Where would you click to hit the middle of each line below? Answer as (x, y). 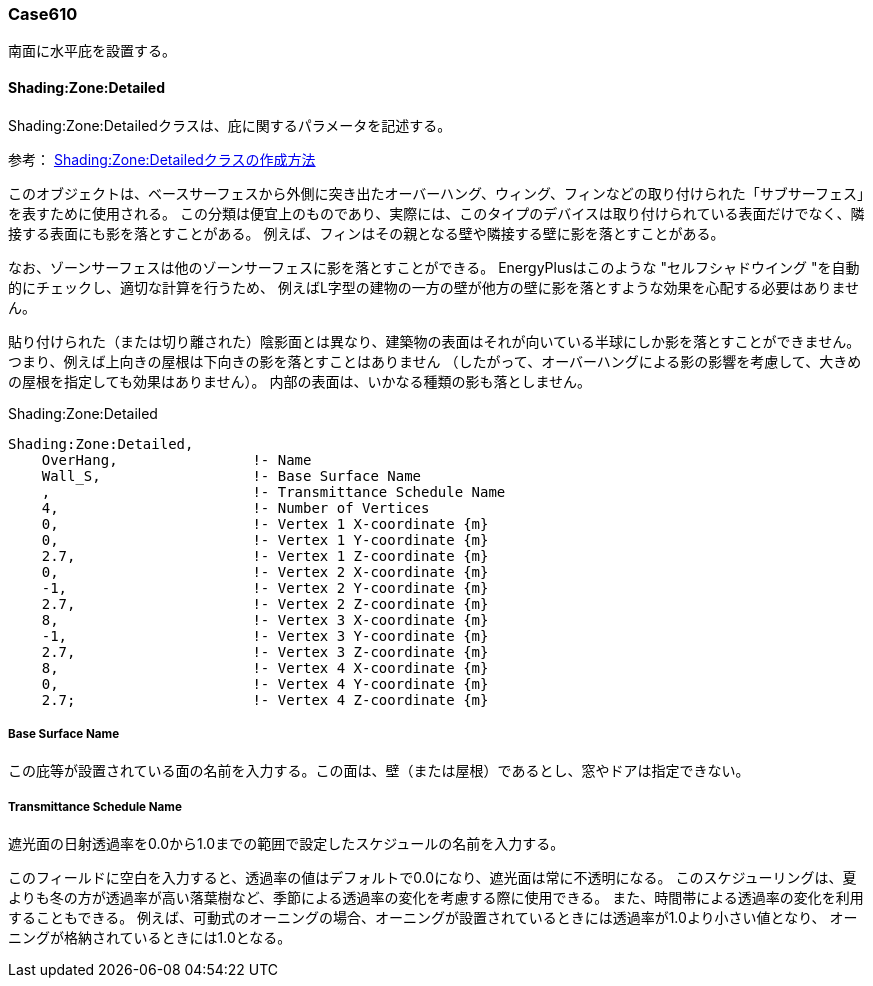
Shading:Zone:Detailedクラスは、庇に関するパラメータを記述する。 (230, 125)
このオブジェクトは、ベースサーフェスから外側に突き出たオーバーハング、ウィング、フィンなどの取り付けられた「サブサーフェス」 (436, 193)
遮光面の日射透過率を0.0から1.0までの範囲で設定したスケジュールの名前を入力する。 (286, 844)
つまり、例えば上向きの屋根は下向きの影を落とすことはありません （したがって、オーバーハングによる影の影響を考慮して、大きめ (435, 361)
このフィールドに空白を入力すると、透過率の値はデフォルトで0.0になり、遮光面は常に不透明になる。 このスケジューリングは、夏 (432, 878)
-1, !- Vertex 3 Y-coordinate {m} (265, 635)
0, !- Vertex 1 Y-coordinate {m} (265, 539)
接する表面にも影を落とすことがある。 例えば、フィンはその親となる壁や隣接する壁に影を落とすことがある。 (366, 233)
